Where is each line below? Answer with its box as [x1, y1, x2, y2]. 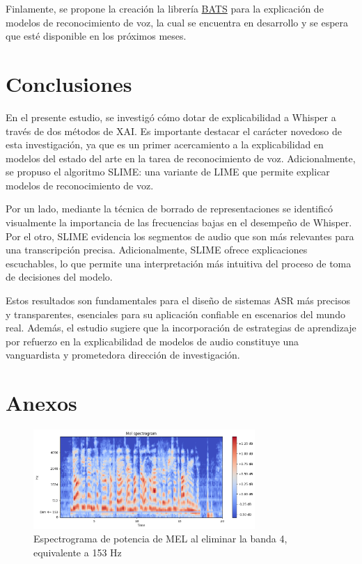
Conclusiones [6, 69, 132, 97]
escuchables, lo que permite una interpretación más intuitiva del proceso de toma [6, 256, 352, 270]
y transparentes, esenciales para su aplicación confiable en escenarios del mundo [6, 306, 345, 321]
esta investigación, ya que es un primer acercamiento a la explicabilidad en [6, 137, 324, 152]
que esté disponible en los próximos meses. [6, 29, 187, 43]
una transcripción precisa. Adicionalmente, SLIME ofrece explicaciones [6, 242, 308, 257]
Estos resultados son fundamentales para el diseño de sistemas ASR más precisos [6, 293, 350, 308]
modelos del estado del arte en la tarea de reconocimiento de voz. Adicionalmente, [6, 150, 356, 165]
